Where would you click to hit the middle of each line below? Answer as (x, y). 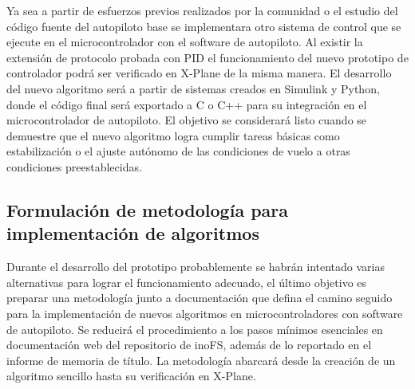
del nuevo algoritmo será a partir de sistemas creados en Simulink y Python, (193, 88)
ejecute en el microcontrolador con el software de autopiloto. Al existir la (185, 42)
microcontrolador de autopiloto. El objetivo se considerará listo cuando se (187, 120)
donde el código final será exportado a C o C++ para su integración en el (187, 104)
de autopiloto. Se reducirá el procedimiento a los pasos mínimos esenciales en (195, 329)
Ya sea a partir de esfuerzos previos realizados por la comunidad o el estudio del (202, 10)
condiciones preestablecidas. (74, 166)
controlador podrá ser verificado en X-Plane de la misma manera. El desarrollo (199, 73)
